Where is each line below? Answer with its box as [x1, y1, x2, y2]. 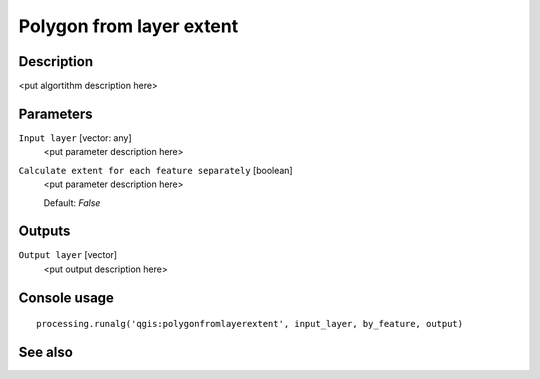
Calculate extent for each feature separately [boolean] [18, 164, 294, 176]
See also [18, 344, 74, 361]
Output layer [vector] [18, 249, 118, 261]
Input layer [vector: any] [18, 131, 132, 144]
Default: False [43, 196, 101, 209]
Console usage [18, 289, 115, 306]
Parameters [18, 105, 93, 122]
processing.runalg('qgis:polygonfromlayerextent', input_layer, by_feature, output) [36, 318, 464, 330]
